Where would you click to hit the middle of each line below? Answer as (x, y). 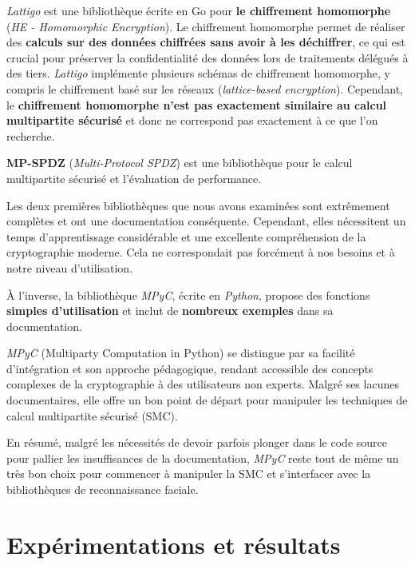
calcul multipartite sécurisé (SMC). (92, 415)
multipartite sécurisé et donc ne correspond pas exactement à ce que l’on (192, 120)
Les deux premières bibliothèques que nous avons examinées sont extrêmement (198, 205)
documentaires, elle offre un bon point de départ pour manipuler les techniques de (207, 400)
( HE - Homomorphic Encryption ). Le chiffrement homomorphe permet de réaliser (206, 26)
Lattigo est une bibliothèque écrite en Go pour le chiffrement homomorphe (199, 10)
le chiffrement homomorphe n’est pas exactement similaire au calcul (197, 104)
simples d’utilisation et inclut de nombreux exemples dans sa (170, 310)
